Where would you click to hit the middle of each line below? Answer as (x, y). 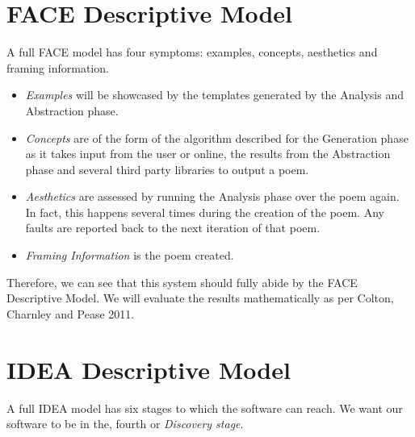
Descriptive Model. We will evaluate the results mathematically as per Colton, (200, 298)
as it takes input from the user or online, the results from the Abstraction (208, 154)
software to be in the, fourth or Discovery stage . (125, 424)
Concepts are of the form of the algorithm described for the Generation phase (217, 137)
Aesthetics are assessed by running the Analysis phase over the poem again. (212, 196)
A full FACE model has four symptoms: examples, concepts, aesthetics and (192, 52)
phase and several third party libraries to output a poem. (167, 169)
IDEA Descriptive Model (149, 369)
